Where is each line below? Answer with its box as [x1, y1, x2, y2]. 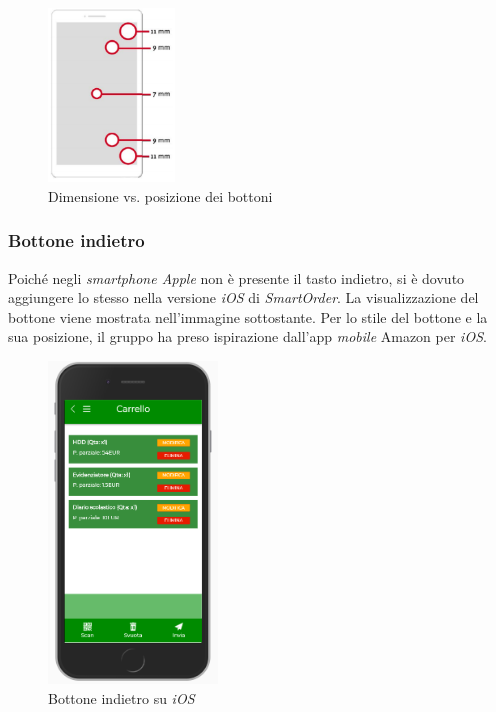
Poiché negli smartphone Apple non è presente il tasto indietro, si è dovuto [8, 267, 465, 288]
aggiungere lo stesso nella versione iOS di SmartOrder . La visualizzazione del [8, 287, 479, 308]
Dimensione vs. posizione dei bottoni [48, 185, 273, 206]
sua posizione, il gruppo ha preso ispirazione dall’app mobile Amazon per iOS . [8, 326, 487, 347]
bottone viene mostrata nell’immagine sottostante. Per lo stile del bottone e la [8, 306, 488, 327]
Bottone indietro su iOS [48, 688, 195, 709]
